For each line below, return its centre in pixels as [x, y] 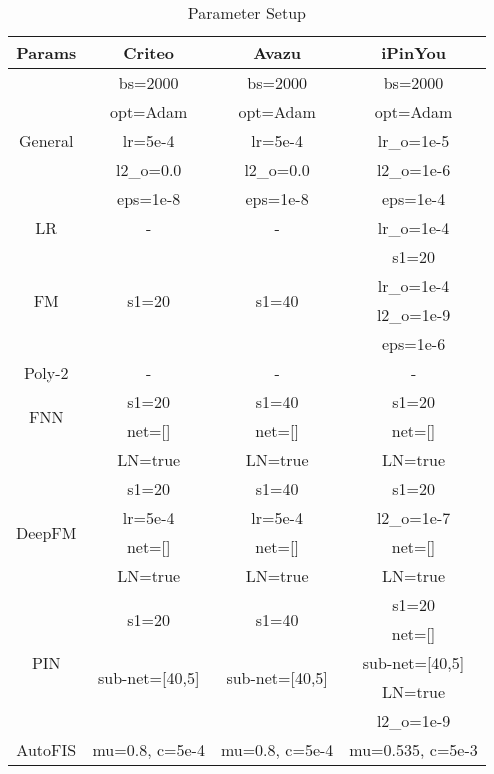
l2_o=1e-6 [413, 169]
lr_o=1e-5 [413, 140]
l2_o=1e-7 [413, 517]
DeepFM [46, 532]
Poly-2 [46, 372]
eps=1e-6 [413, 343]
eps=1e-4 [413, 198]
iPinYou [413, 52]
